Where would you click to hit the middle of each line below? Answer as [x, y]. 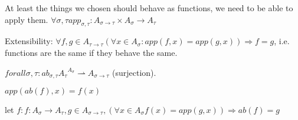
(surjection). [134, 72]
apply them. [27, 19]
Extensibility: [29, 41]
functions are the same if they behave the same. [91, 52]
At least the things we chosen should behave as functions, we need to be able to [149, 8]
